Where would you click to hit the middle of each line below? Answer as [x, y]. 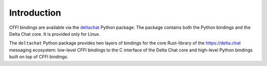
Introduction [35, 13]
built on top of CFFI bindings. [39, 57]
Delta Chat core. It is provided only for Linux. [55, 34]
